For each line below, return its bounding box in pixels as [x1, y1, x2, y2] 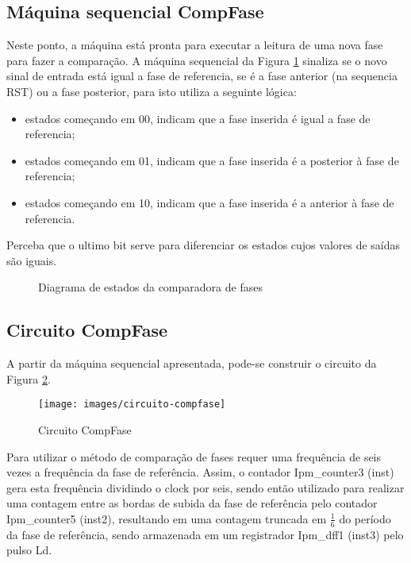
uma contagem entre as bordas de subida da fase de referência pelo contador [6, 495, 378, 511]
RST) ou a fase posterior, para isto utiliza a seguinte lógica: [6, 83, 297, 99]
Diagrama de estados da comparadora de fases [38, 279, 263, 295]
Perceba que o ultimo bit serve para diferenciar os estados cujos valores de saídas [6, 237, 401, 253]
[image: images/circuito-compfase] [38, 399, 226, 411]
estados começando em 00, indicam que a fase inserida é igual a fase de [25, 110, 371, 126]
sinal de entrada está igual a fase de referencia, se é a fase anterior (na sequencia [6, 67, 398, 84]
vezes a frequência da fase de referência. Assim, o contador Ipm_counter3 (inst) [6, 464, 394, 480]
